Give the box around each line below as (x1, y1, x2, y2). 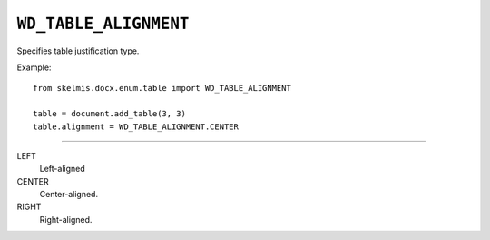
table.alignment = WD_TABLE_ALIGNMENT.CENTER (33, 121, 240, 132)
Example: (16, 62, 52, 73)
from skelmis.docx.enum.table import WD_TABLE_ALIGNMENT (33, 83, 292, 94)
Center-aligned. (39, 189, 99, 200)
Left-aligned (39, 164, 85, 175)
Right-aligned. (39, 214, 93, 225)
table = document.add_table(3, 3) (33, 109, 186, 119)
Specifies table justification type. (16, 45, 140, 56)
